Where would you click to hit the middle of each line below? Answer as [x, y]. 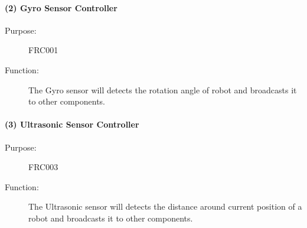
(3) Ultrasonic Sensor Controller [72, 124]
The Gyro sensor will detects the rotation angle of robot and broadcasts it [163, 89]
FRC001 [43, 50]
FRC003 [43, 167]
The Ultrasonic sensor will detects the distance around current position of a [165, 206]
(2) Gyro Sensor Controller [61, 7]
